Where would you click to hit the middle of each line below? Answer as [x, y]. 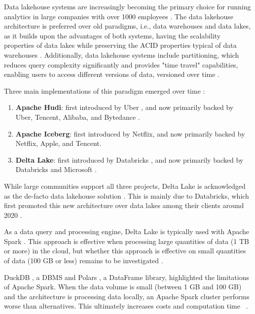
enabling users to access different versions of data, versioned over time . [112, 74]
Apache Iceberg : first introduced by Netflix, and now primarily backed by [130, 133]
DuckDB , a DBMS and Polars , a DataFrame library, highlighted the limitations [127, 277]
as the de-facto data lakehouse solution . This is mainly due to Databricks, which [127, 195]
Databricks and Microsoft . [56, 169]
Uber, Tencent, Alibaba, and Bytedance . [78, 117]
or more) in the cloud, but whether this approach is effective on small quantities [125, 251]
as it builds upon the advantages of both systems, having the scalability [112, 35]
